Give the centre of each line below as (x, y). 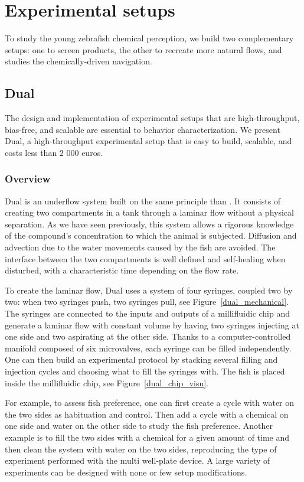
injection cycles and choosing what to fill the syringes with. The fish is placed (145, 371)
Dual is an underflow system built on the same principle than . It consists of (143, 201)
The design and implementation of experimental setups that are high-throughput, (152, 118)
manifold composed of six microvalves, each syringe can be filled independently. (148, 348)
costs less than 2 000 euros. (54, 152)
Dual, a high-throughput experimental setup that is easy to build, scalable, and (148, 141)
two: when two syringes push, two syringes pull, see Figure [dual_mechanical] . (147, 302)
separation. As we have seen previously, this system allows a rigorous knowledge (149, 224)
